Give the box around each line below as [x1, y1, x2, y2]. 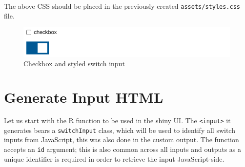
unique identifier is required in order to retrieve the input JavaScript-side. [4, 153, 225, 164]
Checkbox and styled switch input [23, 58, 125, 69]
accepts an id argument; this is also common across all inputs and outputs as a [4, 144, 242, 154]
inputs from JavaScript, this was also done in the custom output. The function [4, 134, 239, 145]
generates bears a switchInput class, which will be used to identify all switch [4, 125, 235, 135]
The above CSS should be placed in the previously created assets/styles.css [4, 1, 240, 11]
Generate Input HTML [4, 87, 163, 107]
